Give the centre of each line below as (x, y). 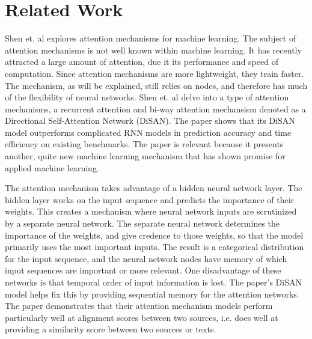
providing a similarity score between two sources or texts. (111, 329)
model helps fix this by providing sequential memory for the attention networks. (152, 294)
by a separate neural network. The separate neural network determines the (142, 223)
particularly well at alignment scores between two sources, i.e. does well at (142, 317)
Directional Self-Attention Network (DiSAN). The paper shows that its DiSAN (150, 121)
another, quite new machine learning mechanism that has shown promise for (145, 156)
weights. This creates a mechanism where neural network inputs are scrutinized (151, 211)
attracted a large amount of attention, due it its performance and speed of (142, 62)
